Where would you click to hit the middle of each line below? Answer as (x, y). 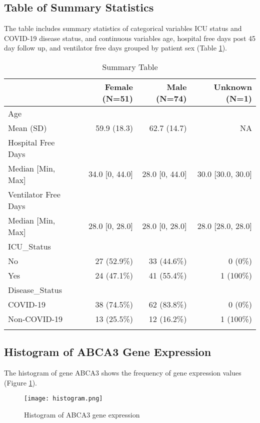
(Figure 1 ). (20, 382)
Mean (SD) (27, 127)
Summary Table (130, 66)
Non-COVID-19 (35, 318)
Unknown (233, 86)
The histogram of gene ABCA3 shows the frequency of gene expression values (123, 373)
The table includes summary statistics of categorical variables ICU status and (123, 28)
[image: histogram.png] (63, 399)
